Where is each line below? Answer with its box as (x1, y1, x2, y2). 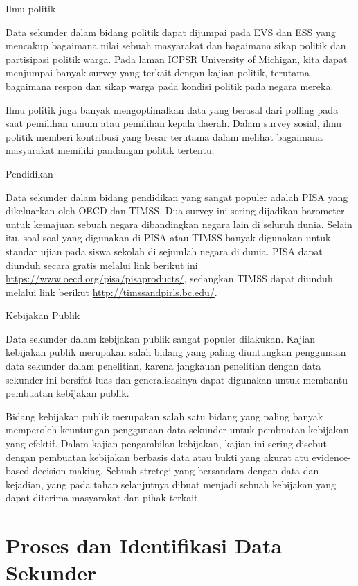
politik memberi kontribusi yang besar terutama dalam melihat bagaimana (6, 129, 323, 144)
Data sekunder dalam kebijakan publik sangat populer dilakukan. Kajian (6, 331, 315, 345)
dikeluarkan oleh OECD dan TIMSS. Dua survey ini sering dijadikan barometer (6, 203, 345, 218)
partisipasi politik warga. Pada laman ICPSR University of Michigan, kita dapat (6, 51, 348, 66)
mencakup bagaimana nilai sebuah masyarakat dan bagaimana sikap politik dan (6, 38, 346, 53)
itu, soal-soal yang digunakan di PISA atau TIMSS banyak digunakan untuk (6, 230, 331, 245)
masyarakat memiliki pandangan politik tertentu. (6, 143, 215, 157)
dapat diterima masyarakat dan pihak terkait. (6, 490, 201, 505)
